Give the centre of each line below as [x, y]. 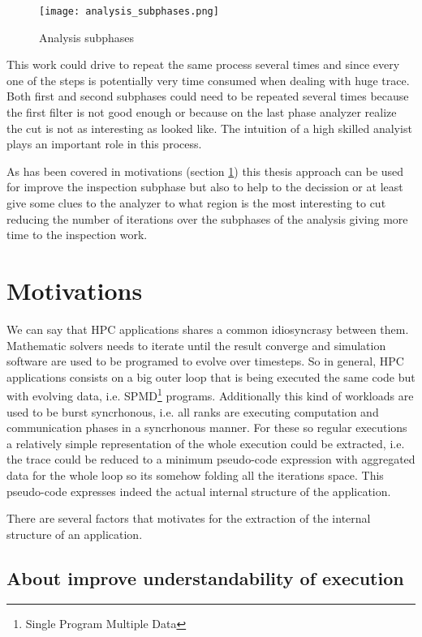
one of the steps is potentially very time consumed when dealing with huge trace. [208, 80]
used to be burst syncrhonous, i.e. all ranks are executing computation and [193, 411]
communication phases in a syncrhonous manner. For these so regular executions [207, 428]
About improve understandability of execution [205, 577]
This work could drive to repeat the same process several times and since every [203, 64]
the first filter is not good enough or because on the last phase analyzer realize [202, 112]
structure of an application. [75, 534]
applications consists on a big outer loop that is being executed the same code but [211, 376]
